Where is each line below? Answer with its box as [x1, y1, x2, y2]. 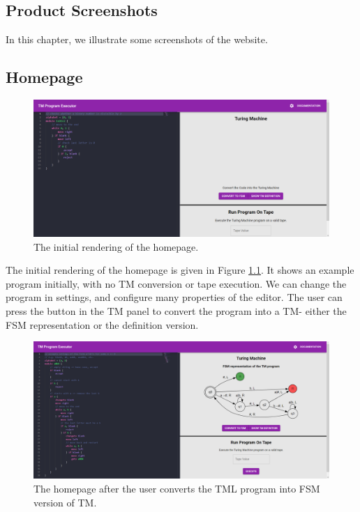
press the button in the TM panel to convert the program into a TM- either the [6, 304, 347, 318]
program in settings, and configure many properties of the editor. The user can [6, 290, 343, 304]
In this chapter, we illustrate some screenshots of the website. [6, 32, 268, 47]
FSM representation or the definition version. [6, 317, 199, 332]
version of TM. [33, 495, 97, 509]
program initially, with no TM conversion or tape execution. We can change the [6, 276, 347, 290]
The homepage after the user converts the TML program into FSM [33, 481, 320, 495]
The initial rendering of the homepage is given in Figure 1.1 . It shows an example [6, 263, 354, 277]
